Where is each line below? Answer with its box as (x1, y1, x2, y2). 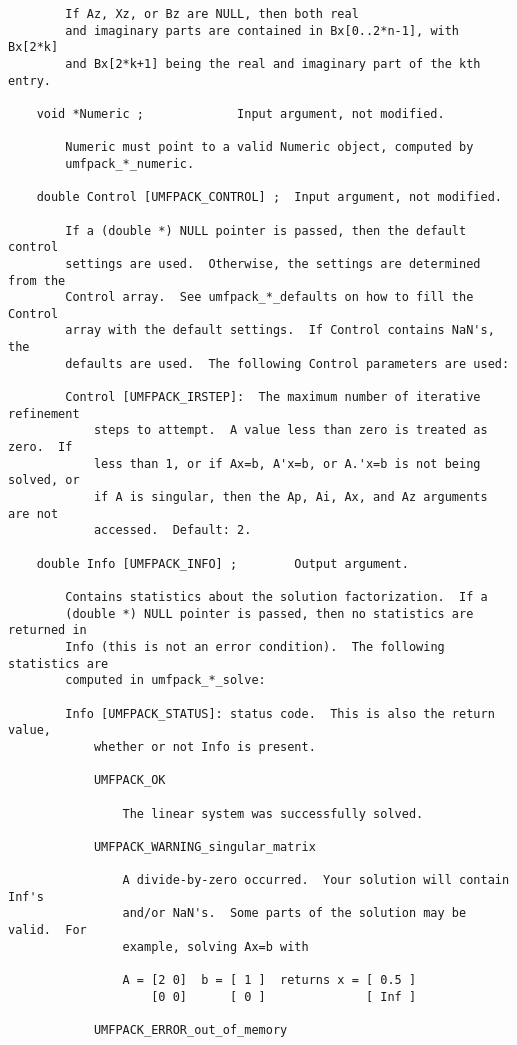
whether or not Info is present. (93, 739, 316, 754)
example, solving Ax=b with (122, 939, 309, 954)
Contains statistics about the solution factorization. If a (65, 589, 488, 604)
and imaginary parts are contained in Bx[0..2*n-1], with (65, 23, 460, 38)
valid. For (8, 923, 87, 938)
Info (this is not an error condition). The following (65, 639, 445, 654)
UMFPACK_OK (93, 773, 166, 788)
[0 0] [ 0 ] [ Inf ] (151, 989, 417, 1004)
